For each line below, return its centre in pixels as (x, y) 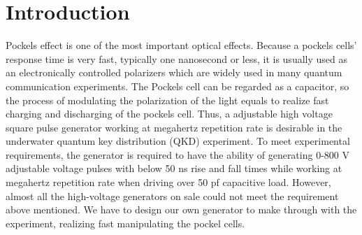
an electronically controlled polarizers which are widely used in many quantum (174, 72)
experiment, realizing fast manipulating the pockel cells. (125, 223)
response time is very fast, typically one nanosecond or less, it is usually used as (176, 58)
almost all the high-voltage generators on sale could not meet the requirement (172, 195)
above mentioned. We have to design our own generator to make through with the (181, 209)
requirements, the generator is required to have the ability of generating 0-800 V (178, 154)
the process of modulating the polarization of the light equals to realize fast (167, 100)
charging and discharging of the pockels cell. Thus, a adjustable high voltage (169, 114)
